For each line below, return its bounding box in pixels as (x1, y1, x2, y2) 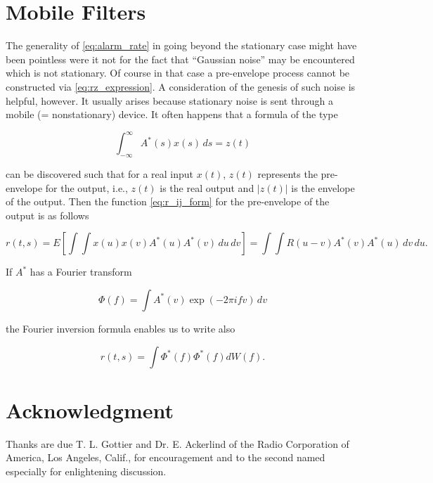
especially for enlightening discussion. (6, 463, 167, 478)
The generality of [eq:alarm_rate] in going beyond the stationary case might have (6, 38, 357, 53)
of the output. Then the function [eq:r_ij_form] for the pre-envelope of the (6, 194, 330, 209)
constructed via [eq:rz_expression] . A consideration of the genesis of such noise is (6, 79, 356, 94)
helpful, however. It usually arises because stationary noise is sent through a (6, 93, 333, 108)
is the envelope (291, 180, 355, 195)
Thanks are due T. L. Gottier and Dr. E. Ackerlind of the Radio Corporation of (6, 436, 349, 451)
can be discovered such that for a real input (6, 166, 194, 181)
